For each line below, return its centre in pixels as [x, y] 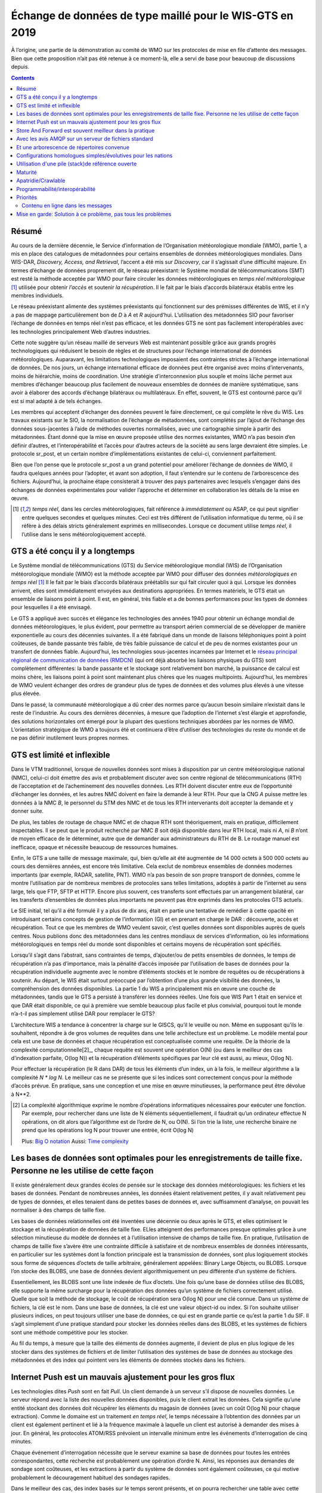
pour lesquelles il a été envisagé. [51, 607]
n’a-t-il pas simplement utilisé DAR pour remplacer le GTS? [83, 1014]
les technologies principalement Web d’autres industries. [81, 331]
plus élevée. [26, 693]
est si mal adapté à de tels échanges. [57, 401]
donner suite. [27, 811]
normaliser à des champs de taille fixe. [58, 1210]
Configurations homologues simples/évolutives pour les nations [95, 156]
